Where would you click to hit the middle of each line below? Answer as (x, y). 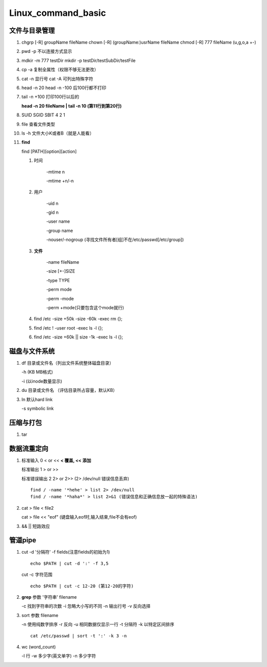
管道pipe (23, 540)
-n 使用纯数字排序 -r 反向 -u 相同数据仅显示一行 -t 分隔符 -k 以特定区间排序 (98, 624)
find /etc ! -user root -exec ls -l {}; (68, 328)
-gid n (52, 212)
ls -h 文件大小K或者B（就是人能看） (58, 133)
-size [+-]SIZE (61, 271)
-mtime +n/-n (60, 181)
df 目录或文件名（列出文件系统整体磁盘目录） (67, 363)
